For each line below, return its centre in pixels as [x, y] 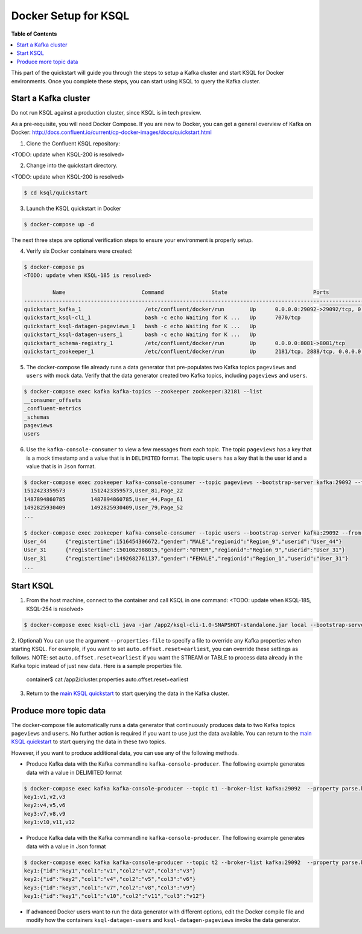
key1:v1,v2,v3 [45, 797]
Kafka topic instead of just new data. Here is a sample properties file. [97, 666]
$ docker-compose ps [54, 267]
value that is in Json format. [61, 466]
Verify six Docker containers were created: [79, 251]
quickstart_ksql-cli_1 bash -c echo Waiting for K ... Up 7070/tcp [162, 318]
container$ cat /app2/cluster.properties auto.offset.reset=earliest [107, 679]
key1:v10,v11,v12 [49, 822]
